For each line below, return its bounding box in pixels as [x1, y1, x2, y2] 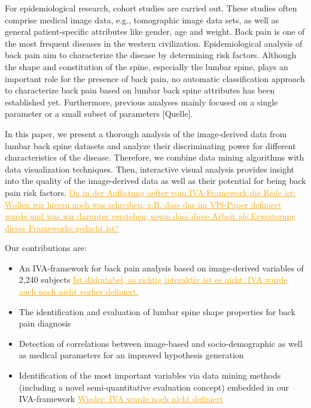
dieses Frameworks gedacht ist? [5, 221, 119, 234]
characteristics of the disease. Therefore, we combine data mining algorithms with [5, 151, 304, 164]
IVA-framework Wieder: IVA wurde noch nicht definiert [19, 392, 223, 405]
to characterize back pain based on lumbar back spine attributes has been [5, 84, 275, 96]
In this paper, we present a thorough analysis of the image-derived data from [5, 127, 287, 140]
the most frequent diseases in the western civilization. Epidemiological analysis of [5, 37, 303, 49]
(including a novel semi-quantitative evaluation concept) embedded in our [19, 380, 289, 393]
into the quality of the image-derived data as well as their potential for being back [5, 174, 306, 187]
